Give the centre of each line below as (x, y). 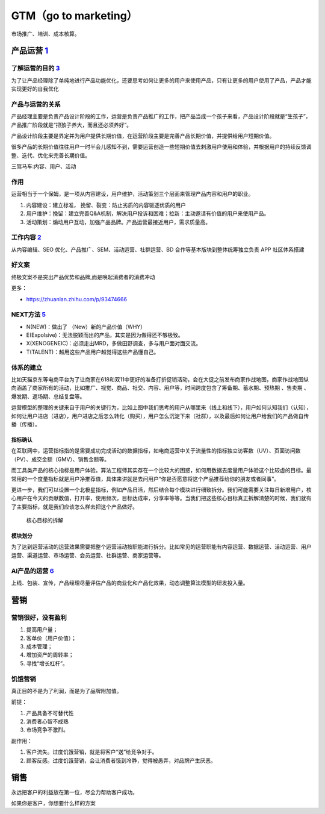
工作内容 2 (26, 237)
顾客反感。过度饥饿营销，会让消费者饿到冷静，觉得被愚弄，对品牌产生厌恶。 (121, 760)
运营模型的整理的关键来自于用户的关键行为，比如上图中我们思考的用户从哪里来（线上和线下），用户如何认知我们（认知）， (161, 407)
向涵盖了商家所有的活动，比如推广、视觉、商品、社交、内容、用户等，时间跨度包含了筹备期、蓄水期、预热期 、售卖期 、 (160, 388)
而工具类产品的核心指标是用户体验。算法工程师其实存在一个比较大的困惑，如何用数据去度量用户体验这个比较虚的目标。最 (161, 471)
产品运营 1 (30, 51)
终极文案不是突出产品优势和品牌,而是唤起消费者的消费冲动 (83, 277)
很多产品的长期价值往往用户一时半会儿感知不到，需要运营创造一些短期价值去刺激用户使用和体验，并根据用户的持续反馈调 (161, 147)
